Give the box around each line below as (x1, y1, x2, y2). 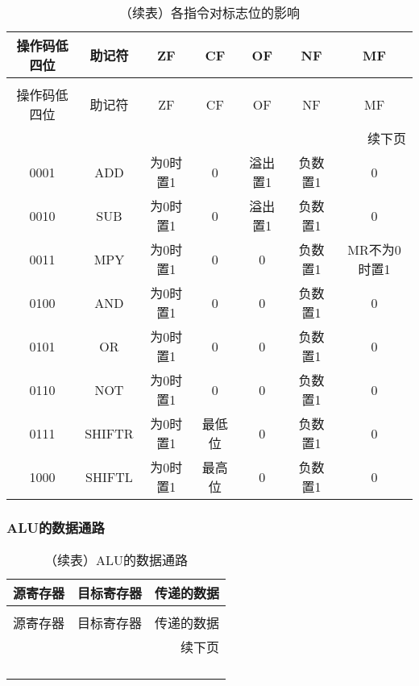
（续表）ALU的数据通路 (44, 551, 189, 570)
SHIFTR (85, 423, 134, 443)
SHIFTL (85, 467, 133, 486)
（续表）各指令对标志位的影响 (118, 3, 300, 22)
